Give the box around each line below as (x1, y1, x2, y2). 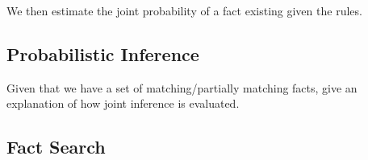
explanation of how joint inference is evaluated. (6, 95, 240, 112)
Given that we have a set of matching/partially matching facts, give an (6, 79, 358, 96)
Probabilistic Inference (6, 41, 199, 66)
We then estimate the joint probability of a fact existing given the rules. (6, 2, 362, 18)
